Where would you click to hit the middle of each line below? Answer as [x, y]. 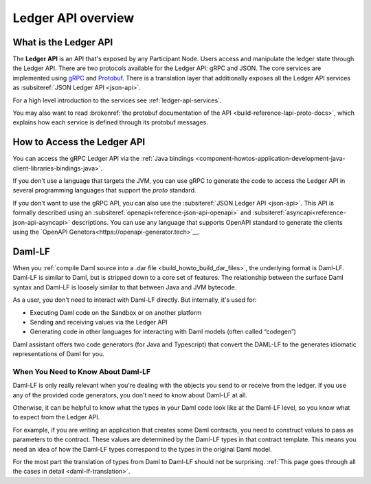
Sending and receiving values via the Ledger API [99, 322]
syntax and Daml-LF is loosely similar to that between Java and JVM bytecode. [125, 287]
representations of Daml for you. [59, 354]
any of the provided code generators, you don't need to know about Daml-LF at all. [130, 395]
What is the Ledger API [63, 42]
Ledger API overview [74, 18]
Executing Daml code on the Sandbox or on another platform [116, 312]
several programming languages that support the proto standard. [104, 190]
